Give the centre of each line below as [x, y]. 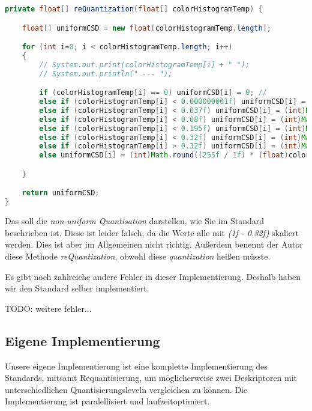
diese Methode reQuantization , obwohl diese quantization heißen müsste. [138, 256]
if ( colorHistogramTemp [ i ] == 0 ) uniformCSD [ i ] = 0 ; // [153, 93]
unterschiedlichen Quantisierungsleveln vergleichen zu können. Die [126, 389]
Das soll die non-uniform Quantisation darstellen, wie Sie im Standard [135, 221]
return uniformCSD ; [61, 193]
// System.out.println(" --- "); [106, 74]
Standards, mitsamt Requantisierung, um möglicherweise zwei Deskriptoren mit [151, 378]
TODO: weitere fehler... [48, 308]
